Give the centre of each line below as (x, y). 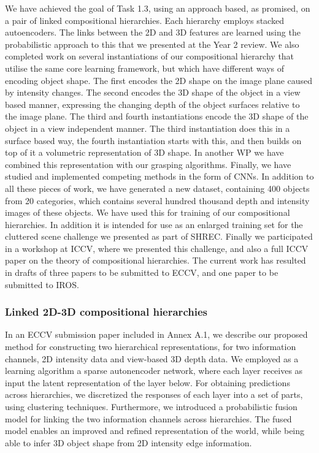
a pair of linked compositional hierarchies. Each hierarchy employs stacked (144, 20)
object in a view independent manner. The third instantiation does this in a (148, 128)
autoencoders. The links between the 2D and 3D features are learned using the (153, 32)
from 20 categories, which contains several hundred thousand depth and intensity (157, 200)
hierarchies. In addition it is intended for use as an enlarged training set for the (154, 224)
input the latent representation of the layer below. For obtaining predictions (148, 382)
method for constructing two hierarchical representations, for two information (151, 347)
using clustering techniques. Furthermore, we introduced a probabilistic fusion (151, 407)
